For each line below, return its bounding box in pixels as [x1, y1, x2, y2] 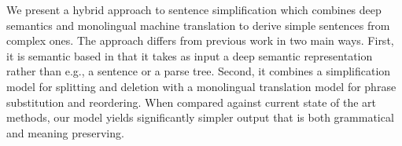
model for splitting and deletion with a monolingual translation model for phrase [6, 78, 396, 94]
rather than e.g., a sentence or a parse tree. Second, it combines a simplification [6, 63, 391, 79]
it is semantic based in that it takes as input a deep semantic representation [6, 47, 373, 64]
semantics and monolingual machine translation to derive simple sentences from [6, 16, 390, 33]
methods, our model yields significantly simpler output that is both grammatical [6, 109, 394, 126]
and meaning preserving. [6, 124, 124, 141]
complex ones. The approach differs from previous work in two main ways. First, [6, 32, 394, 49]
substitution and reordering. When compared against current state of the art [6, 93, 377, 110]
